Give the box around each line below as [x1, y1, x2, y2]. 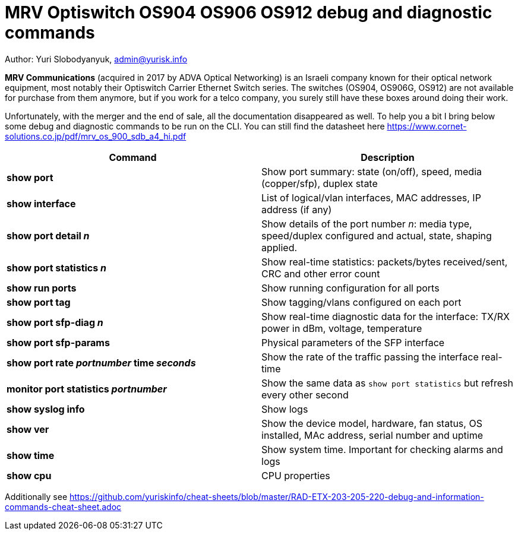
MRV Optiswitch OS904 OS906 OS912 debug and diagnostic [5, 2, 492, 23]
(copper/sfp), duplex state [261, 177, 378, 189]
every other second [261, 388, 349, 401]
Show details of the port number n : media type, [261, 217, 472, 230]
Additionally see [5, 491, 68, 502]
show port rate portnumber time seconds [7, 356, 196, 369]
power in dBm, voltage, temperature [261, 322, 422, 334]
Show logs [261, 403, 308, 415]
